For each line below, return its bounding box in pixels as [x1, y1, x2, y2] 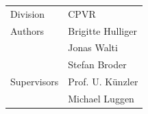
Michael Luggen [68, 91, 134, 105]
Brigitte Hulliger [68, 23, 137, 38]
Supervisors [10, 74, 59, 89]
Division [10, 6, 45, 20]
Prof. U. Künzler [68, 74, 138, 89]
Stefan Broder [68, 57, 127, 72]
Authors [10, 23, 45, 38]
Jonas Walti [68, 40, 118, 55]
